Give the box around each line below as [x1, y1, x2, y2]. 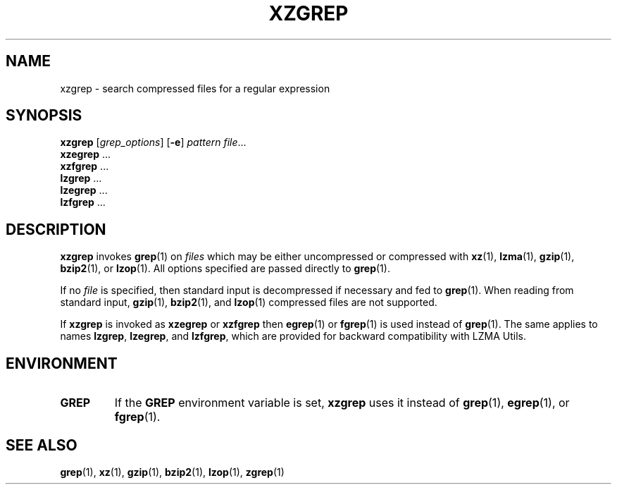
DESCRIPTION [6, 220, 106, 238]
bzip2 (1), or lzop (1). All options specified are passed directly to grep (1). [60, 262, 390, 275]
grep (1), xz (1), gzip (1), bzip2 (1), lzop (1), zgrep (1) [60, 465, 285, 478]
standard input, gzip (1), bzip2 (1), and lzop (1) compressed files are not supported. [60, 296, 437, 309]
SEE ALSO [6, 436, 77, 454]
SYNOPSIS [6, 106, 82, 125]
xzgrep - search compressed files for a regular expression [60, 82, 330, 94]
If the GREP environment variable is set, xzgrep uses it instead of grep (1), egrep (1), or [114, 396, 570, 410]
